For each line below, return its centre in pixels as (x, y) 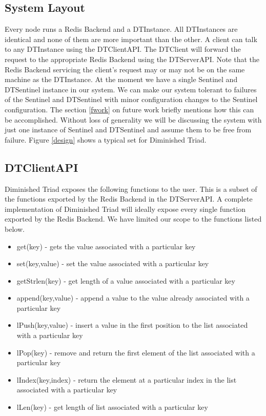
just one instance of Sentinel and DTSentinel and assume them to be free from (128, 130)
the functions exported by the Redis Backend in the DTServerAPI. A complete (129, 199)
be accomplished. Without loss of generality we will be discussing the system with (133, 119)
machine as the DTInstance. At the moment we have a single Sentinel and (121, 79)
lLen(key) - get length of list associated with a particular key (112, 407)
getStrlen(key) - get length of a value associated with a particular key (126, 280)
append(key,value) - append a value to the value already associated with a (133, 298)
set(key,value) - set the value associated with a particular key (113, 263)
